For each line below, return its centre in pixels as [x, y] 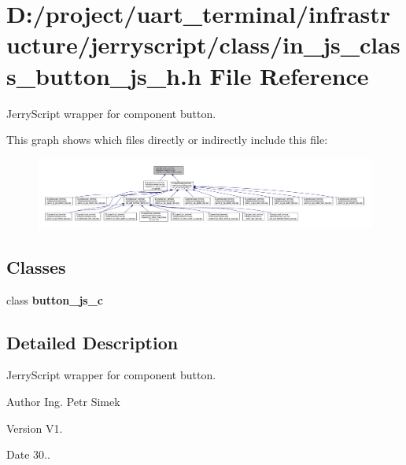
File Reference [289, 75]
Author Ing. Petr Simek [63, 401]
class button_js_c [55, 299]
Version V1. [35, 428]
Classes [36, 266]
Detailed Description [92, 342]
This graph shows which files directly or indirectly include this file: [167, 140]
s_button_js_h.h [104, 75]
